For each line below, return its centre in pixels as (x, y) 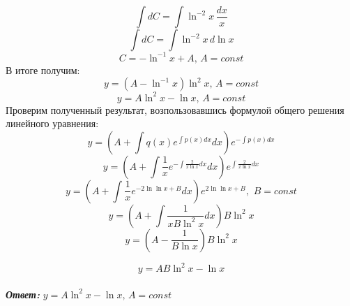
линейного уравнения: (52, 123)
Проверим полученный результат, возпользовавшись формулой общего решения (175, 109)
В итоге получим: (43, 70)
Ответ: (23, 294)
